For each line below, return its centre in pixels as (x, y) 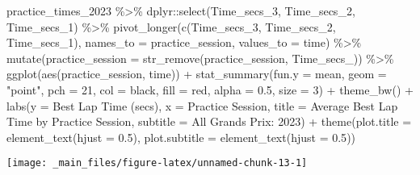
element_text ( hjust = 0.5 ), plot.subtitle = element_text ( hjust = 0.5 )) (181, 137)
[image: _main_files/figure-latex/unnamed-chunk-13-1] (157, 163)
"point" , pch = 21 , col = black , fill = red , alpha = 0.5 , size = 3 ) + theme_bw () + (210, 89)
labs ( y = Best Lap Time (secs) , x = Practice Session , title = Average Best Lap (202, 105)
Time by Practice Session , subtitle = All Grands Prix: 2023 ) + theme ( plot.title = (209, 121)
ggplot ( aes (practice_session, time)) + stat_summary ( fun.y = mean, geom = (197, 74)
